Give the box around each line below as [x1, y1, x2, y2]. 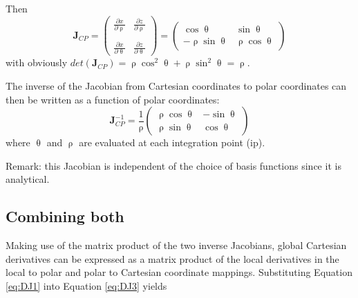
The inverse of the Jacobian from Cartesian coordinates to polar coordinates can [6, 79, 347, 92]
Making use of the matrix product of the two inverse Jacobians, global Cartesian [6, 238, 347, 252]
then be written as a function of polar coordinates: [6, 92, 220, 106]
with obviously [6, 55, 68, 70]
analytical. [6, 172, 50, 186]
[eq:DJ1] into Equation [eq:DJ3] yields [6, 278, 167, 292]
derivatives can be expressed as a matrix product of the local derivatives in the [6, 251, 339, 266]
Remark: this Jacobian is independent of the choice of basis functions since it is [6, 158, 341, 172]
